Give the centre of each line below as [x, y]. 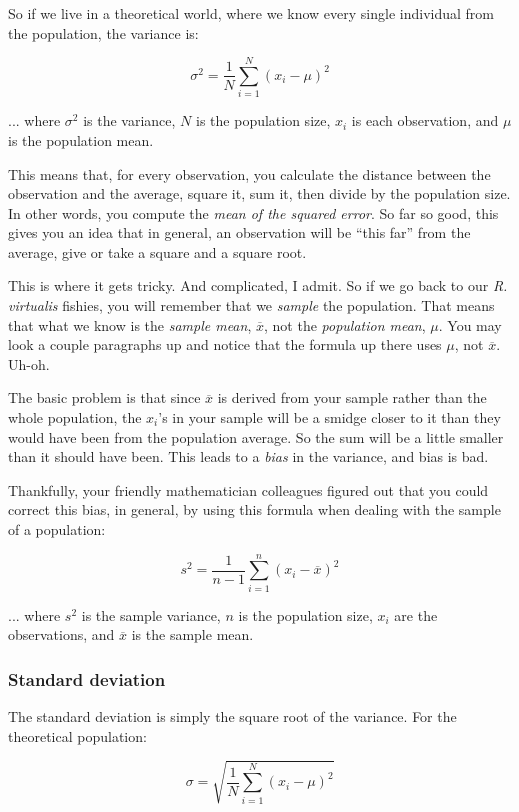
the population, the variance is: [103, 32]
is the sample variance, [151, 614]
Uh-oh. [29, 363]
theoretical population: [77, 735]
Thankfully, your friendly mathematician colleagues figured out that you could [248, 489]
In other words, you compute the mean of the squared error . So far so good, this [253, 212]
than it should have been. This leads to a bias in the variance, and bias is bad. [248, 456]
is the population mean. [81, 139]
